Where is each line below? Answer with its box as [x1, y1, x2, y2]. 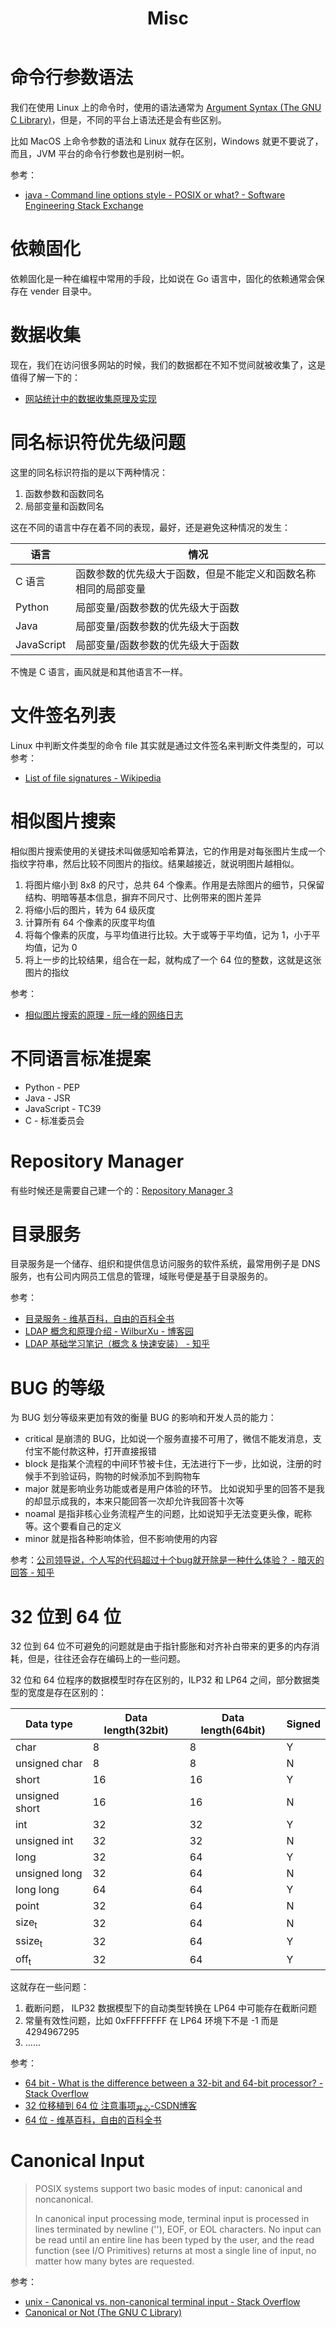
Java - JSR [24, 1092, 71, 1104]
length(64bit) [200, 1723, 266, 1737]
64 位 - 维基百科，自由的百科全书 [24, 2113, 162, 2126]
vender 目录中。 [29, 285, 97, 297]
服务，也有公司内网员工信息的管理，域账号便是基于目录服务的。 [10, 1270, 273, 1282]
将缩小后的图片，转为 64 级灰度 [24, 903, 156, 916]
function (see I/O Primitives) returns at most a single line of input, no [34, 2244, 317, 2256]
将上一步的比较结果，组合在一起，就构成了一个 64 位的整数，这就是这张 [24, 953, 322, 966]
